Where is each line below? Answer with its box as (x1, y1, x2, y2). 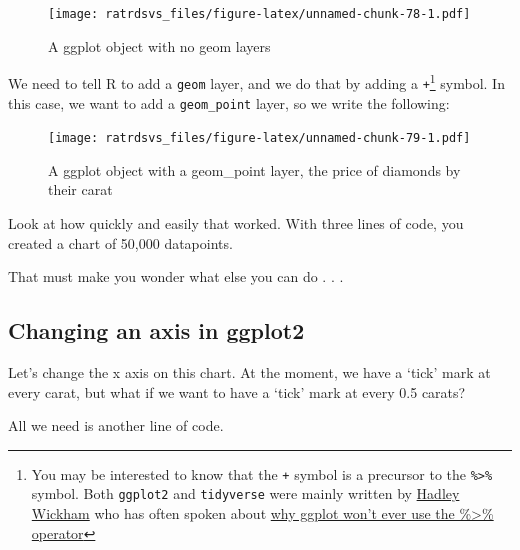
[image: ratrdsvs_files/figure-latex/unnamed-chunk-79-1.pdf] (48, 131, 471, 146)
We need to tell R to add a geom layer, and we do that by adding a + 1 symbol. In (8, 70, 505, 93)
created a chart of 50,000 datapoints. (8, 232, 233, 253)
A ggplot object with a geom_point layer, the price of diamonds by (48, 159, 461, 180)
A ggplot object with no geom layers (48, 35, 271, 56)
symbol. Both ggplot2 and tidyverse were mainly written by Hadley (31, 483, 460, 504)
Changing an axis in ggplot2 (8, 315, 305, 346)
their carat (48, 179, 113, 200)
